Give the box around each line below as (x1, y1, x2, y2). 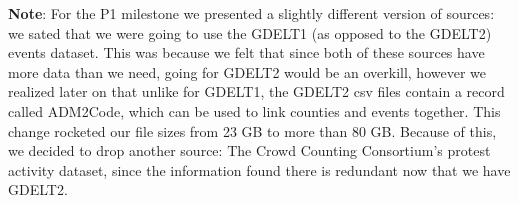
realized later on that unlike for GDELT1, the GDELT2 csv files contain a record (8, 81, 505, 102)
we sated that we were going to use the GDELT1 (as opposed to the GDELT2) (8, 22, 492, 43)
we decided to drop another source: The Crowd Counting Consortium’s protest (8, 140, 491, 161)
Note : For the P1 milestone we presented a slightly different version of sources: (8, 3, 495, 23)
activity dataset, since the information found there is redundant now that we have (8, 159, 511, 180)
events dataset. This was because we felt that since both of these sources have (8, 42, 485, 63)
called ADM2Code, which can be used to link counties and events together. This (8, 100, 501, 121)
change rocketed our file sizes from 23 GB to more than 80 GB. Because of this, (8, 120, 497, 141)
